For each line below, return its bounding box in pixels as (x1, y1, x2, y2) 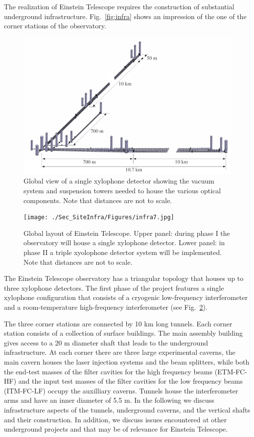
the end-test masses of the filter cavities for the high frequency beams (4, 366, 212, 376)
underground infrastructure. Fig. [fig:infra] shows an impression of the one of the (4, 11, 247, 21)
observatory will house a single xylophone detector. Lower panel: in (23, 237, 225, 248)
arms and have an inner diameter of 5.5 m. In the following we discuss (4, 395, 214, 405)
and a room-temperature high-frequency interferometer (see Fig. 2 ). (4, 302, 208, 312)
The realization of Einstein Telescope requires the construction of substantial (4, 1, 234, 11)
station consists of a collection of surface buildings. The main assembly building (4, 328, 243, 338)
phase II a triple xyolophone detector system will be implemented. (23, 247, 222, 257)
